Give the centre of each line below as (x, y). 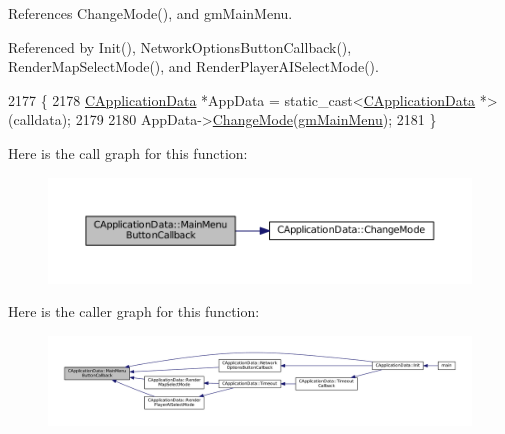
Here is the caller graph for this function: (134, 311)
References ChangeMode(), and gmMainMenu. (150, 13)
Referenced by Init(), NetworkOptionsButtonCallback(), (180, 46)
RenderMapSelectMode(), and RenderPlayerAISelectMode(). (193, 66)
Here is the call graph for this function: (128, 152)
